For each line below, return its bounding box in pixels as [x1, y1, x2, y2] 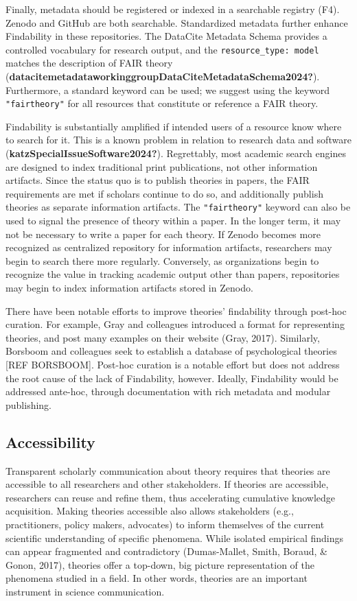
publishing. [5, 397, 52, 412]
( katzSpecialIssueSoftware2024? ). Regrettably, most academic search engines [5, 146, 346, 161]
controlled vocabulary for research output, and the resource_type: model [5, 42, 319, 56]
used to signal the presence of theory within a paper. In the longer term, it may [5, 213, 341, 228]
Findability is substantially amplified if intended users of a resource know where [5, 119, 342, 133]
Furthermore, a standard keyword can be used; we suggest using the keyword [5, 82, 330, 97]
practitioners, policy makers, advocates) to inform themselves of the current [5, 517, 325, 531]
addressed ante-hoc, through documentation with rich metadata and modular [5, 384, 331, 399]
